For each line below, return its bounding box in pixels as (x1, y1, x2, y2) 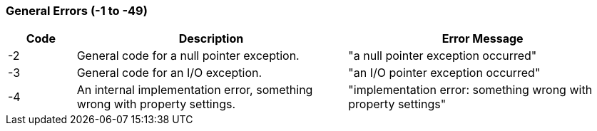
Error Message (442, 31, 524, 46)
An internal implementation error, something (76, 83, 313, 98)
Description (178, 31, 244, 46)
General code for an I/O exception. (76, 65, 262, 80)
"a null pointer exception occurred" (348, 48, 537, 63)
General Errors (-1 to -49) (6, 4, 148, 18)
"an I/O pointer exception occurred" (348, 65, 541, 80)
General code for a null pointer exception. (76, 48, 300, 63)
